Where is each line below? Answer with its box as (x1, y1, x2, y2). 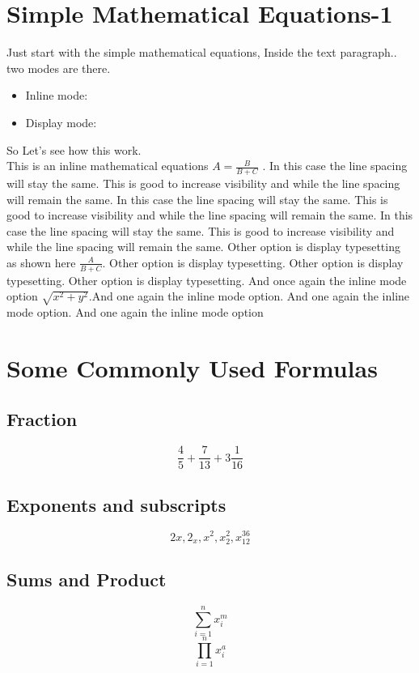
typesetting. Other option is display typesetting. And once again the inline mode (6, 271, 407, 288)
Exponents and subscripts (6, 492, 226, 517)
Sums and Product (6, 567, 167, 592)
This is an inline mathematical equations (6, 157, 209, 174)
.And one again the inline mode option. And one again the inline (88, 288, 410, 305)
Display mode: (25, 113, 97, 130)
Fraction (6, 407, 78, 432)
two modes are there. (6, 59, 111, 76)
